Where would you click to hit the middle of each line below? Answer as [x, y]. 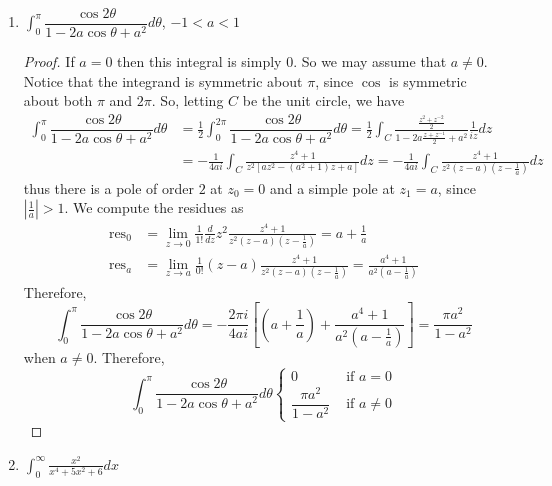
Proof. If [49, 61]
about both [58, 100]
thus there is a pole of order [109, 187]
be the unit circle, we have [323, 100]
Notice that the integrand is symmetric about [163, 80]
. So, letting [187, 100]
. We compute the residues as [154, 207]
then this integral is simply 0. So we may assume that [282, 61]
